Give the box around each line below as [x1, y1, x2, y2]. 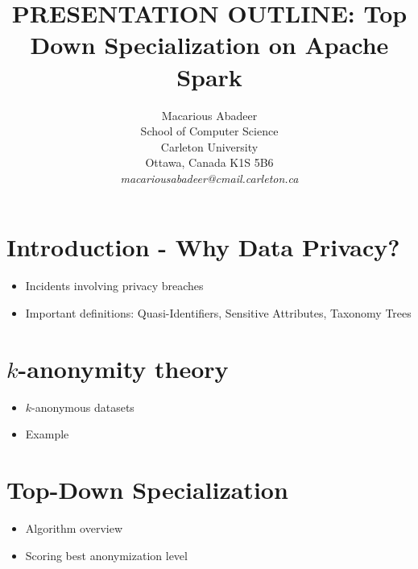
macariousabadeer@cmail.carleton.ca [120, 169, 299, 186]
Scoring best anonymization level [25, 546, 188, 563]
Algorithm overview [25, 520, 123, 537]
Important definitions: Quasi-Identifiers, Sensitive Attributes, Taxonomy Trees [25, 305, 412, 321]
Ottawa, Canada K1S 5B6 [145, 154, 274, 171]
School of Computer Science [140, 123, 279, 139]
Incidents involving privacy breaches [25, 277, 204, 294]
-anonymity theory [18, 351, 229, 384]
